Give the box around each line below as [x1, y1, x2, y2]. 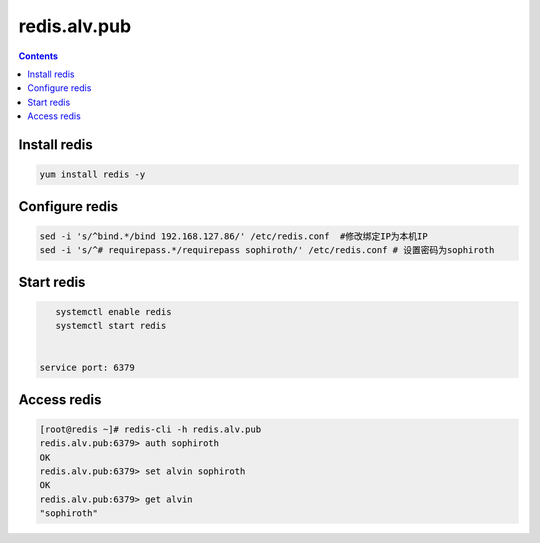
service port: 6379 [39, 362, 135, 374]
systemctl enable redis [55, 306, 172, 317]
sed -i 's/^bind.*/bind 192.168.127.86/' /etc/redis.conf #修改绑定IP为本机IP [39, 230, 429, 242]
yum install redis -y [39, 169, 146, 180]
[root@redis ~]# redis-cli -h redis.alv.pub [39, 423, 262, 435]
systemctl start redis [55, 320, 167, 332]
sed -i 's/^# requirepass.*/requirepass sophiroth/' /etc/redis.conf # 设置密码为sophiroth [39, 245, 495, 256]
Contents [18, 50, 59, 62]
